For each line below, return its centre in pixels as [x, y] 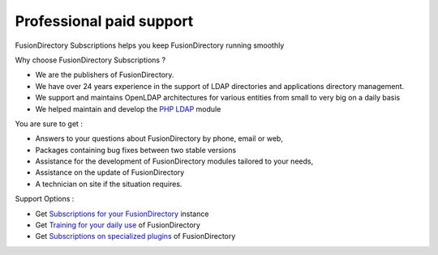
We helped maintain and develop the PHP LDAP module [128, 108]
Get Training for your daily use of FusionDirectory [118, 225]
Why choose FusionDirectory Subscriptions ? [90, 60]
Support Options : [45, 199]
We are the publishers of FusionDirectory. [105, 75]
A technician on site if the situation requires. [109, 184]
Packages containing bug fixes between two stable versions [136, 150]
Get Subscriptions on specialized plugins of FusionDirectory [135, 236]
